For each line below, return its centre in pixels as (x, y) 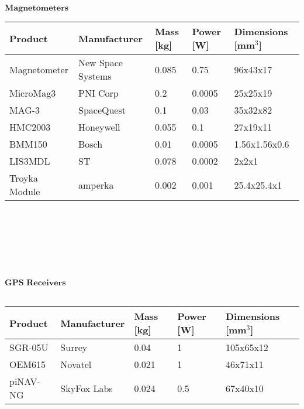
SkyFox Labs (87, 388)
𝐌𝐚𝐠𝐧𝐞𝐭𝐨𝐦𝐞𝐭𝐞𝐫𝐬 (37, 8)
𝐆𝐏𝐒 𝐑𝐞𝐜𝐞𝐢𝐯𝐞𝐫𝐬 (35, 283)
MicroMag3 (33, 93)
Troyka (24, 178)
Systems (95, 76)
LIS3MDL (30, 161)
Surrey (74, 347)
